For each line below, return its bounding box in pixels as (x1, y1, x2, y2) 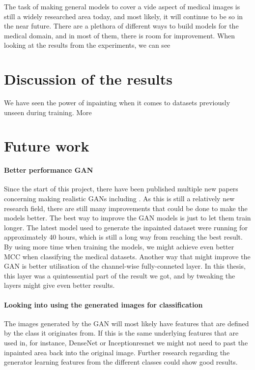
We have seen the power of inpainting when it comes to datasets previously (4, 97, 230, 108)
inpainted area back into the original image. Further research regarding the (4, 347, 230, 357)
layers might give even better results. (4, 280, 115, 290)
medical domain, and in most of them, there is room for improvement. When (4, 30, 235, 40)
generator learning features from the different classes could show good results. (4, 357, 238, 367)
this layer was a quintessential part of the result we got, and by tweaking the (4, 270, 235, 280)
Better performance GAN (4, 165, 93, 175)
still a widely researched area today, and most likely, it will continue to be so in (4, 11, 243, 21)
